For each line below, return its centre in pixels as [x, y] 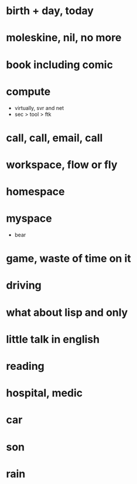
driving [24, 286]
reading [25, 366]
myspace [29, 218]
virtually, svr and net [39, 108]
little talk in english [53, 339]
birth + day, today [50, 11]
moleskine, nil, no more [64, 38]
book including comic [59, 64]
